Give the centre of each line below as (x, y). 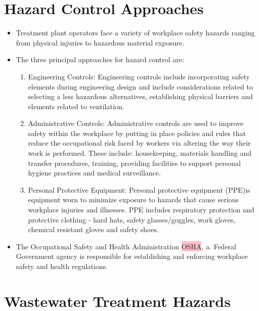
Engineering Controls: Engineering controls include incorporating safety (139, 76)
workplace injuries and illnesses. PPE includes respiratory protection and (141, 210)
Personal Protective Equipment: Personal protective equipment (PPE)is (139, 189)
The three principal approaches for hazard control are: (100, 59)
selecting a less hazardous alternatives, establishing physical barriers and (140, 96)
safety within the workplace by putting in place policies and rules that (137, 133)
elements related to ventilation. (76, 106)
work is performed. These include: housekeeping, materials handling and (140, 153)
